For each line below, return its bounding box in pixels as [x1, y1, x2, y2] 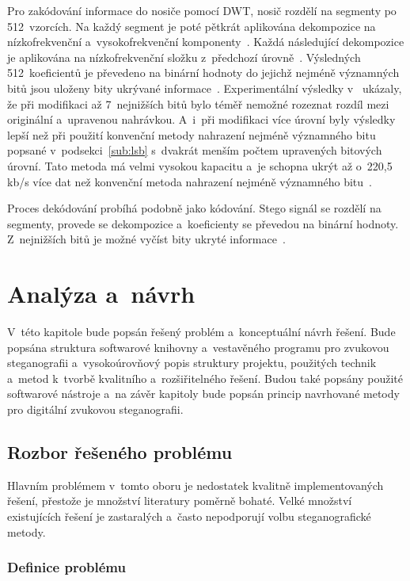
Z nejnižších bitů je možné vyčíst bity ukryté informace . [7, 231, 286, 247]
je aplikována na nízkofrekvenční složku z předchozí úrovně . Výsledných [7, 48, 361, 65]
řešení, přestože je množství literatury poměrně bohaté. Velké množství [7, 492, 352, 509]
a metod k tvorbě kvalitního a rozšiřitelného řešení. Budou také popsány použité [7, 369, 403, 386]
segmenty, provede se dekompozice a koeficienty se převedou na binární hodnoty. [7, 215, 399, 231]
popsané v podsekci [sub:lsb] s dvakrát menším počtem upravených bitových [7, 142, 382, 159]
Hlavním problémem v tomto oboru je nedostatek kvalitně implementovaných [7, 476, 384, 493]
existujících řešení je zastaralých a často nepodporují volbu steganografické [7, 507, 371, 524]
